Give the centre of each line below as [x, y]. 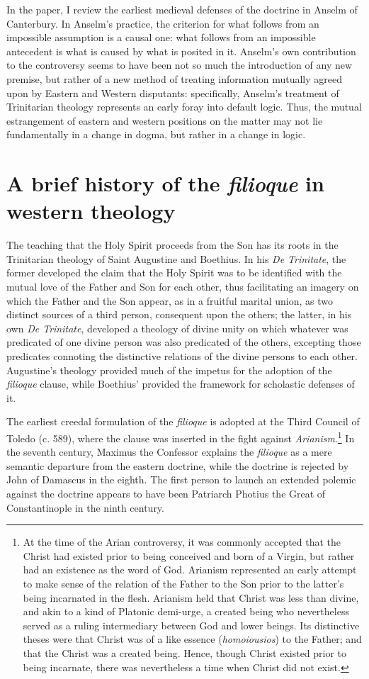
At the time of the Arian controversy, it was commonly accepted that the [182, 542]
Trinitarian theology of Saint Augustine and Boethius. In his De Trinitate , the [176, 258]
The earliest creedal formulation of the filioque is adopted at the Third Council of [183, 421]
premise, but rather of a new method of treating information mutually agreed [175, 78]
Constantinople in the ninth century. [85, 507]
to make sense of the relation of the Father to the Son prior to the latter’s [183, 583]
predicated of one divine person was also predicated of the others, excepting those [184, 342]
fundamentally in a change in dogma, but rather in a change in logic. [156, 134]
